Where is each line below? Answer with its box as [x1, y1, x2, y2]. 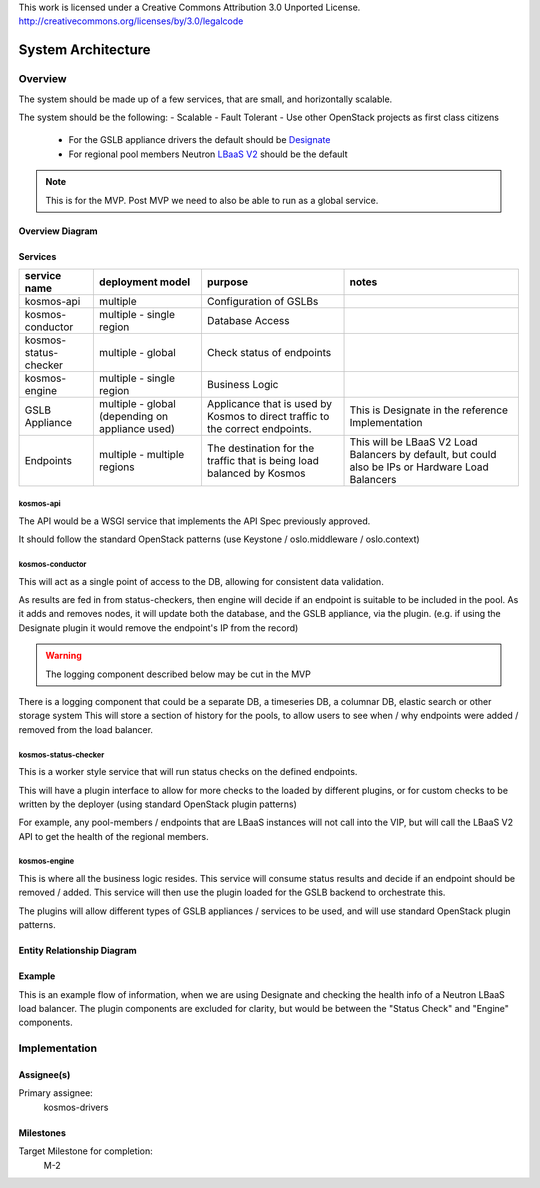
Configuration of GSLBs [206, 294, 319, 308]
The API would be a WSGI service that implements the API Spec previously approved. [18, 515, 371, 527]
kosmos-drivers [43, 1101, 109, 1113]
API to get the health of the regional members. [18, 830, 209, 842]
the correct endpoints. [206, 421, 312, 435]
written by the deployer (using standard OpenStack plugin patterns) [18, 798, 297, 810]
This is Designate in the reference [349, 403, 509, 417]
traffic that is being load [206, 453, 319, 467]
